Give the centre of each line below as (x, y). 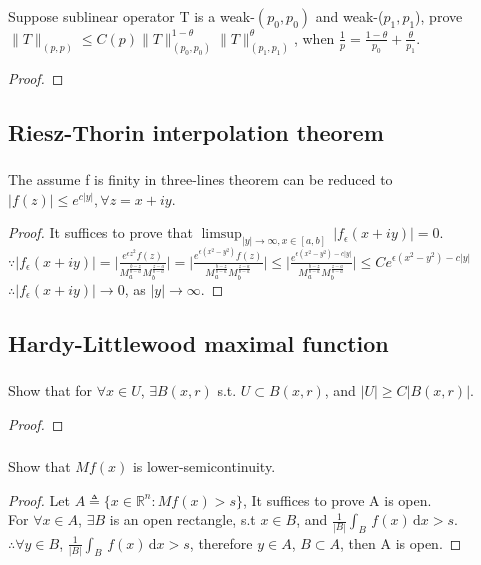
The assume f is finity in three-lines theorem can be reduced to (200, 179)
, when (314, 37)
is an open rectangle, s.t (182, 519)
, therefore (221, 542)
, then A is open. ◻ (401, 542)
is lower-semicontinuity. (204, 466)
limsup (221, 234)
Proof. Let (39, 499)
